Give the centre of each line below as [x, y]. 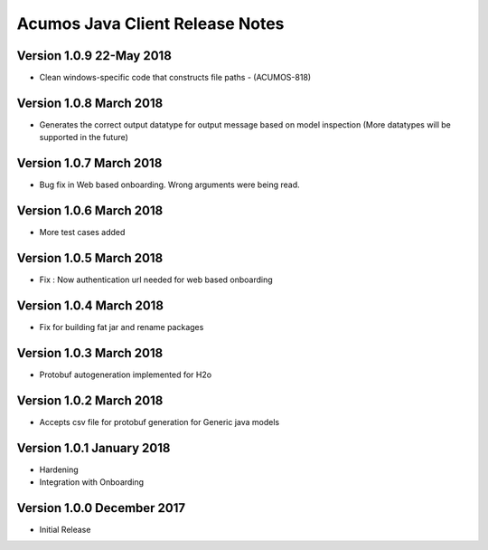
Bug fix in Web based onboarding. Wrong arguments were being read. [169, 185]
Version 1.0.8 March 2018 [90, 103]
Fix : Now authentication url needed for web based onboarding [156, 280]
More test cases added [82, 232]
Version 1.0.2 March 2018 [90, 400]
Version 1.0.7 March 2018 [89, 163]
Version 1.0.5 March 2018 [90, 258]
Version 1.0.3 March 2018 [90, 353]
